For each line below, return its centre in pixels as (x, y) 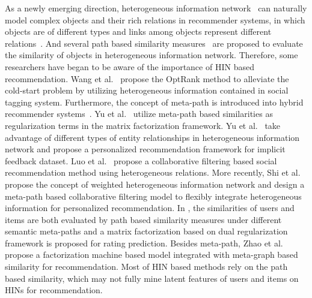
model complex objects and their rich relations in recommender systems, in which (155, 19)
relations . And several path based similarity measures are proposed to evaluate (154, 43)
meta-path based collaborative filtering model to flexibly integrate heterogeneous (153, 196)
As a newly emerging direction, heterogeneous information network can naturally (156, 8)
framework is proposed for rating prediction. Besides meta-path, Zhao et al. (144, 243)
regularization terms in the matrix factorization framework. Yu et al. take (143, 125)
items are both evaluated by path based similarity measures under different (143, 219)
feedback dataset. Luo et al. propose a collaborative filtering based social (141, 160)
